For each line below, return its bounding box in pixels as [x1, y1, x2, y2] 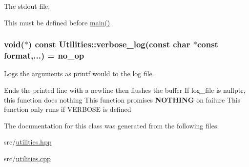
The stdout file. [4, 1, 50, 11]
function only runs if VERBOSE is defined [4, 104, 131, 114]
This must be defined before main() [4, 17, 110, 27]
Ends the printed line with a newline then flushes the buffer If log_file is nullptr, [4, 84, 246, 95]
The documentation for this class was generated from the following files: [4, 120, 219, 130]
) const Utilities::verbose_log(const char [28, 38, 190, 50]
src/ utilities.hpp [4, 137, 52, 147]
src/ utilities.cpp [4, 153, 51, 163]
